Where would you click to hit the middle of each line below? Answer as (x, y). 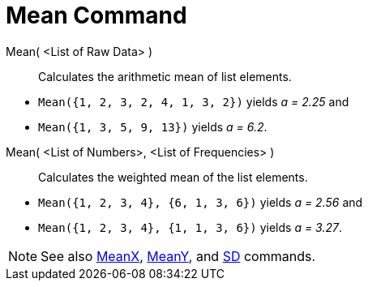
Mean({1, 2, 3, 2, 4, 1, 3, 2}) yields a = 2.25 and (194, 101)
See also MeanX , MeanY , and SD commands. (178, 256)
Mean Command (96, 15)
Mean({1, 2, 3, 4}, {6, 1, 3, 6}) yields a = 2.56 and (201, 202)
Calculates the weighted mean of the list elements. (173, 177)
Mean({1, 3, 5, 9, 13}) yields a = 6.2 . (153, 126)
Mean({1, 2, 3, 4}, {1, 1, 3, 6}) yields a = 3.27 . (190, 227)
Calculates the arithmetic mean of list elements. (165, 76)
